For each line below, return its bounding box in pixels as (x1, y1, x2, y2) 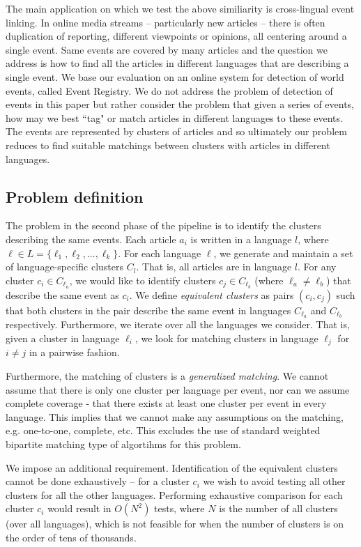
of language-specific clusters (6, 259, 124, 274)
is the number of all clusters (219, 501, 338, 516)
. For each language (118, 245, 201, 260)
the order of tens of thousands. (6, 530, 137, 544)
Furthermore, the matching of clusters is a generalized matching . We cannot (6, 369, 329, 383)
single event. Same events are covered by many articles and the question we (6, 42, 328, 56)
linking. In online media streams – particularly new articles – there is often (6, 15, 325, 29)
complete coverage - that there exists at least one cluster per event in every (6, 396, 327, 410)
